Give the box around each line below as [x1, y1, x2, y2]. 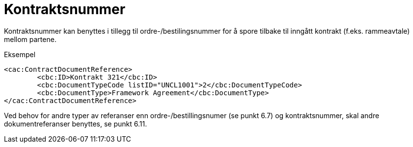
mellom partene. [4, 35, 56, 43]
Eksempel [4, 50, 36, 59]
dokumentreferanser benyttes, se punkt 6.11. [4, 119, 147, 128]
